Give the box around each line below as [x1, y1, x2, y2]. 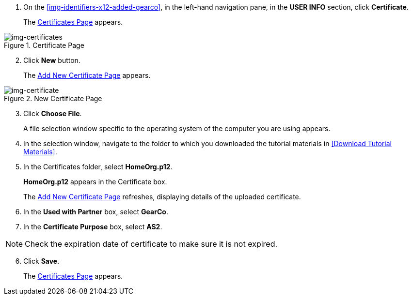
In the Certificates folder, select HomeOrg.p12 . [23, 163, 173, 171]
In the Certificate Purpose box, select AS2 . [23, 223, 162, 231]
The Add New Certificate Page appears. [23, 71, 151, 79]
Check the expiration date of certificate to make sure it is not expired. [25, 239, 278, 249]
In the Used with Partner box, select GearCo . [23, 208, 168, 216]
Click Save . [23, 257, 60, 265]
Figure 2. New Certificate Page [4, 94, 102, 103]
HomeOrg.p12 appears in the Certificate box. [23, 178, 167, 186]
